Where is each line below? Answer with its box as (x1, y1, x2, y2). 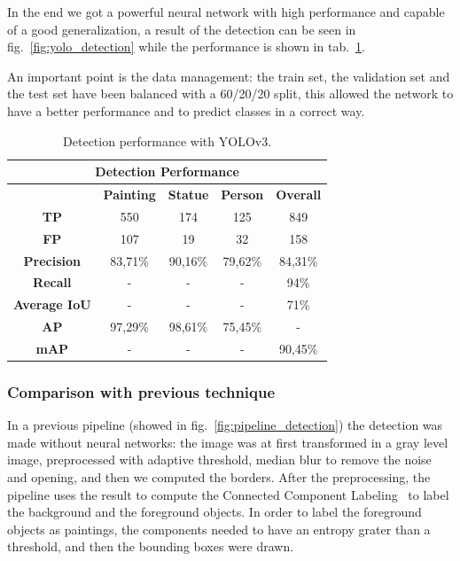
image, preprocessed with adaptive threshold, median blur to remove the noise (7, 450, 432, 469)
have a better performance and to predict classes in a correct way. (7, 101, 365, 120)
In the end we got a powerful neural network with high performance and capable (7, 3, 445, 20)
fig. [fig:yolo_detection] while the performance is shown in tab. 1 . (7, 37, 365, 56)
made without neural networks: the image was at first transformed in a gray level (7, 432, 448, 451)
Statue (168, 185, 209, 203)
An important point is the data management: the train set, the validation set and (7, 66, 450, 85)
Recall (33, 273, 72, 292)
